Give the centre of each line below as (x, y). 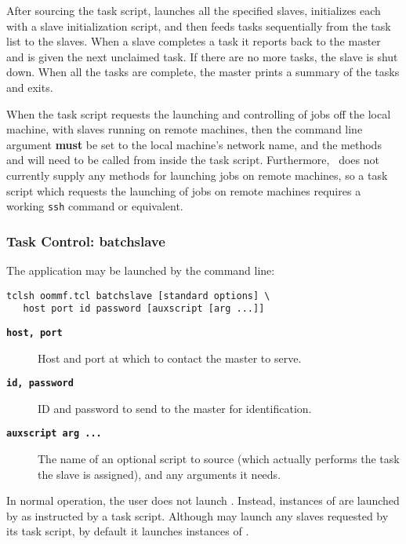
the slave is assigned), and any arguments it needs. (159, 474)
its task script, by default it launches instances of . (128, 531)
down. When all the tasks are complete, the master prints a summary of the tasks (203, 72)
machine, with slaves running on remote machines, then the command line (185, 129)
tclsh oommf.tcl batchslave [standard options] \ (138, 296)
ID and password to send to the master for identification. (175, 408)
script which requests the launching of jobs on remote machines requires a (184, 190)
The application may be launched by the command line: (141, 270)
